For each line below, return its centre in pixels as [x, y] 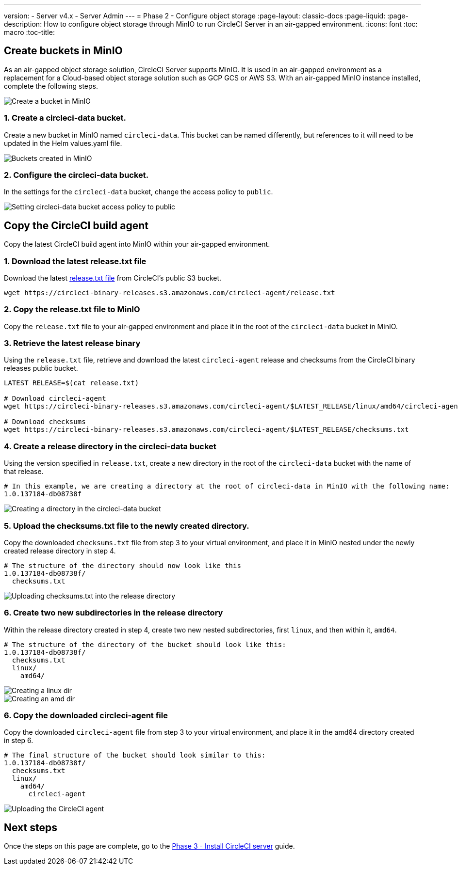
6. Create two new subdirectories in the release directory [114, 613]
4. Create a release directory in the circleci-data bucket [110, 446]
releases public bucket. [41, 368]
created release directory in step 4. [60, 551]
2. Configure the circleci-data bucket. [76, 175]
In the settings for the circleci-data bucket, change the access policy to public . [139, 192]
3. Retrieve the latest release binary [72, 343]
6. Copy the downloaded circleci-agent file [86, 716]
